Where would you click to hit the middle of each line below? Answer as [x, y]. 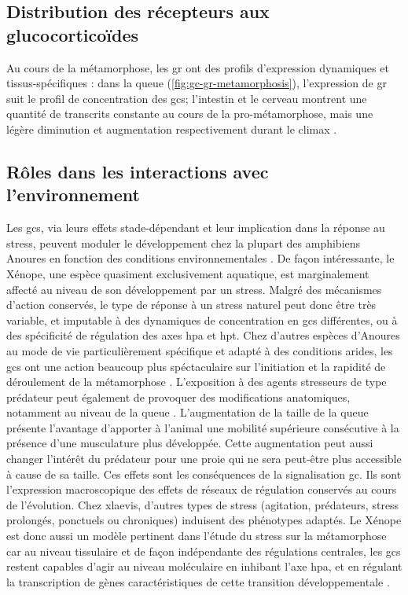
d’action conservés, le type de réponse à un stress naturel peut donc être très [191, 305]
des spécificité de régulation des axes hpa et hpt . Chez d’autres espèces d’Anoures [203, 335]
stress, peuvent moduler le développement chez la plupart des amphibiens [184, 242]
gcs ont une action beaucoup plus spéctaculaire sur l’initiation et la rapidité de [196, 366]
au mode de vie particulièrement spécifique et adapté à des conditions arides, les [200, 350]
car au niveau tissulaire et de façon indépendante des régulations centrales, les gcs [204, 551]
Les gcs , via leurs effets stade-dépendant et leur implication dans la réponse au [196, 228]
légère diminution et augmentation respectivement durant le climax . [172, 129]
